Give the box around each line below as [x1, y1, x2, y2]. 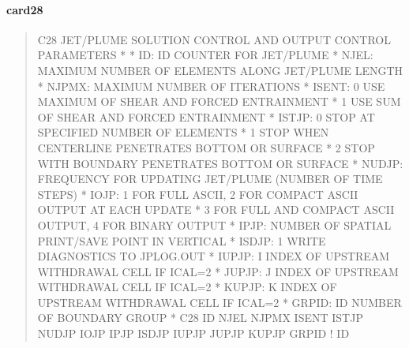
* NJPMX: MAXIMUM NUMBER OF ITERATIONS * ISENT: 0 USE [37, 77, 385, 94]
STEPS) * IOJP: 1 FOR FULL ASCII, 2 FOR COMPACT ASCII [37, 185, 358, 202]
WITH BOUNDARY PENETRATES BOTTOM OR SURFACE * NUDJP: [37, 155, 403, 171]
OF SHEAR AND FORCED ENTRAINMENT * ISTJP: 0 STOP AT [37, 108, 375, 125]
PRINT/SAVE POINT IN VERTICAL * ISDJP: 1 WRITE [37, 232, 326, 249]
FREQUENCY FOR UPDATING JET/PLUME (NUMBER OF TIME [37, 170, 383, 187]
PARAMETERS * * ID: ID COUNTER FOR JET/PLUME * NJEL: [37, 47, 373, 63]
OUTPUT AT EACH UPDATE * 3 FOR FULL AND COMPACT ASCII [37, 201, 395, 218]
